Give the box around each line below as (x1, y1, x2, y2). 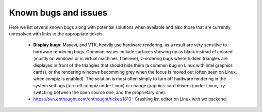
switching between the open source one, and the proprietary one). (33, 90, 166, 96)
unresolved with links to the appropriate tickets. (9, 31, 104, 36)
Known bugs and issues (9, 7, 108, 18)
